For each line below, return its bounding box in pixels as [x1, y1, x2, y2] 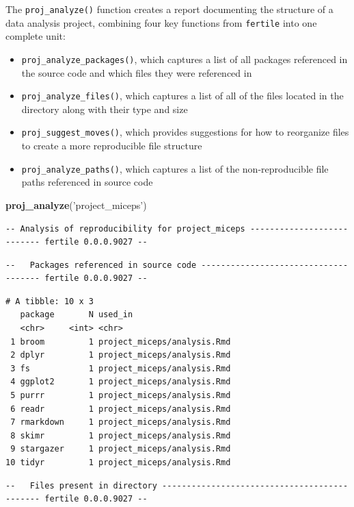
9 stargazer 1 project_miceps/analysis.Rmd [10, 444, 231, 454]
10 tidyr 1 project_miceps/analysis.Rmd [5, 458, 231, 467]
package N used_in [20, 310, 133, 320]
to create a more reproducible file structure [21, 138, 202, 153]
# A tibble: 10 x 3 [5, 296, 94, 306]
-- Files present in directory [5, 480, 157, 491]
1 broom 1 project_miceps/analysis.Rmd [10, 336, 231, 347]
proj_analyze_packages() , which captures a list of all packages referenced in [21, 51, 348, 66]
